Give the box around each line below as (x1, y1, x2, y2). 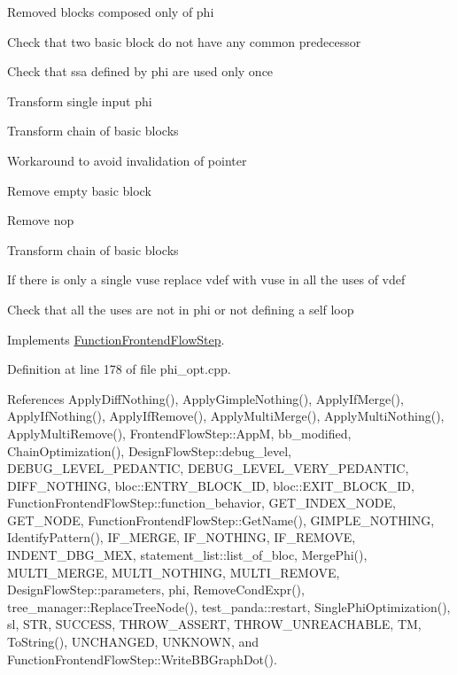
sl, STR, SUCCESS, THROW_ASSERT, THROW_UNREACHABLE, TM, (7, 615, 422, 633)
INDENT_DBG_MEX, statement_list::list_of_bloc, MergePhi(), (7, 546, 368, 564)
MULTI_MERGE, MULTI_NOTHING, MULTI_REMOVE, (7, 562, 340, 581)
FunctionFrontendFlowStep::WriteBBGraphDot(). (7, 649, 277, 668)
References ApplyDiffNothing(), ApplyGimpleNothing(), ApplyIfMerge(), (7, 389, 404, 407)
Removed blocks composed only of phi (7, 3, 214, 20)
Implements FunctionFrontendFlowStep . (7, 330, 225, 348)
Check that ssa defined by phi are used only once (7, 62, 274, 81)
